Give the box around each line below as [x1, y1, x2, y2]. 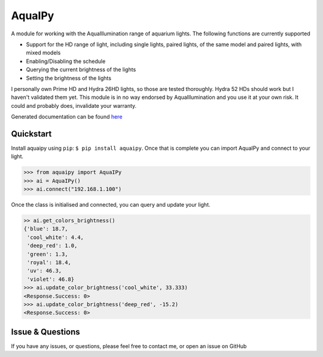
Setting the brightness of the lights [26, 74, 112, 81]
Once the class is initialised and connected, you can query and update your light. [11, 201, 211, 208]
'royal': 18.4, [27, 259, 72, 266]
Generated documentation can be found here [11, 113, 123, 120]
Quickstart [11, 129, 52, 139]
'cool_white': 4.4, [27, 234, 84, 241]
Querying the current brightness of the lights [26, 66, 136, 73]
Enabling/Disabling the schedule [26, 58, 106, 65]
